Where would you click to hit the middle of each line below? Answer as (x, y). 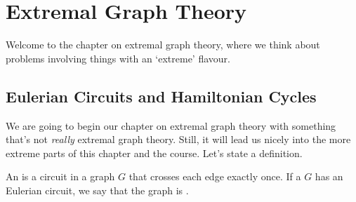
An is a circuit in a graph (60, 176)
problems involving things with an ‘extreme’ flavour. (118, 58)
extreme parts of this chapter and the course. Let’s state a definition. (154, 153)
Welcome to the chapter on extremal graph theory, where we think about (163, 45)
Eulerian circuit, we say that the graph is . (97, 190)
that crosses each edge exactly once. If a (215, 176)
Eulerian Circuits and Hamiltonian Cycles (161, 96)
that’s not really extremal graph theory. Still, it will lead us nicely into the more (178, 139)
